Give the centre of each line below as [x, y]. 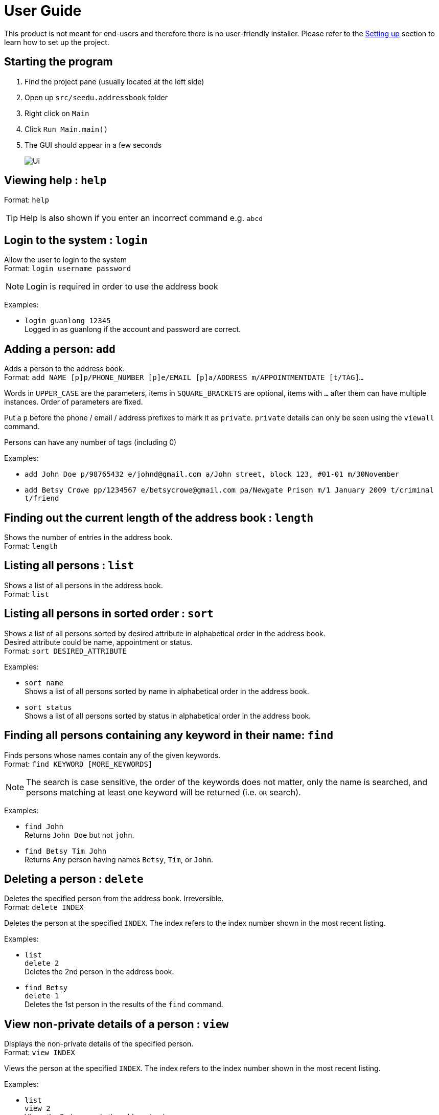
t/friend [42, 498]
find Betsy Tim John [66, 851]
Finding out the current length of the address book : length [159, 518]
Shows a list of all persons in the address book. [84, 585]
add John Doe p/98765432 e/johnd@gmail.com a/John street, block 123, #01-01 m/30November [212, 474]
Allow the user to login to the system [65, 260]
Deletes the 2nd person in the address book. [99, 972]
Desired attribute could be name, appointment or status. [98, 642]
